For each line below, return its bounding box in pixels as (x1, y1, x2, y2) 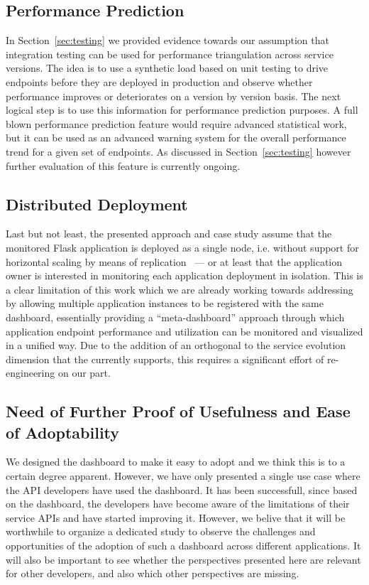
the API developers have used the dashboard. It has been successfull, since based (6, 482, 358, 497)
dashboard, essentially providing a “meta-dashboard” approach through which (6, 309, 345, 324)
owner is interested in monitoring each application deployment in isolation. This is (6, 268, 363, 283)
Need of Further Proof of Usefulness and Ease (6, 400, 351, 422)
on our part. (57, 365, 111, 380)
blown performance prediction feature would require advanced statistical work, (6, 116, 347, 131)
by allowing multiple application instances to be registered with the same (6, 296, 324, 311)
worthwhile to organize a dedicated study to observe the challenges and (6, 524, 316, 539)
